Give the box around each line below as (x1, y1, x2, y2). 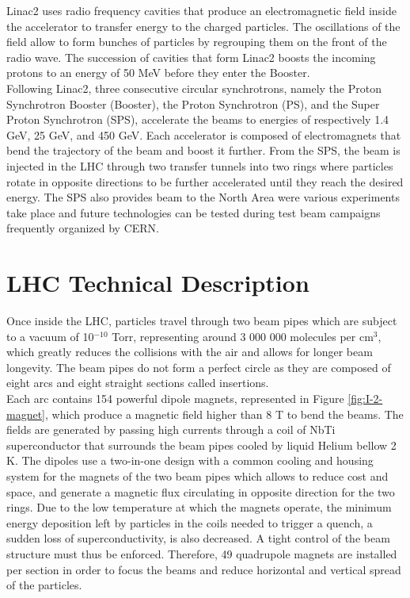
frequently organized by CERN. (6, 220, 159, 236)
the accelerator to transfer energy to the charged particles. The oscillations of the (6, 17, 401, 34)
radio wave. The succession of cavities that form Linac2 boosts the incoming (6, 48, 376, 65)
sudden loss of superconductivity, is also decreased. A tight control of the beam (6, 530, 390, 546)
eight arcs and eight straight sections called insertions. (6, 374, 269, 391)
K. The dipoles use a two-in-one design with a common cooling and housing (6, 452, 374, 469)
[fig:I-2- (347, 390, 383, 406)
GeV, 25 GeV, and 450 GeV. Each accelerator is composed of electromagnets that (6, 126, 401, 143)
